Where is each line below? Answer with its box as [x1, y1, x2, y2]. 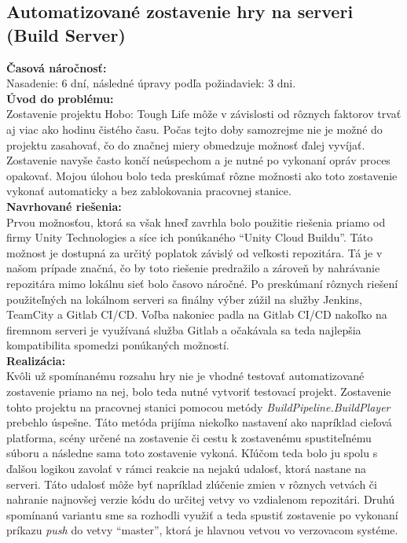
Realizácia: [6, 352, 66, 368]
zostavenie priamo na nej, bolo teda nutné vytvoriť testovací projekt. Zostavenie [6, 383, 391, 400]
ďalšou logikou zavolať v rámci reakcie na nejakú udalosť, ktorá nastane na [6, 460, 367, 477]
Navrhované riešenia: [6, 198, 122, 214]
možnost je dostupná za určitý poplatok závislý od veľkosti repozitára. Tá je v [6, 244, 383, 260]
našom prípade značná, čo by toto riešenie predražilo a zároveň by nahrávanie [6, 260, 380, 276]
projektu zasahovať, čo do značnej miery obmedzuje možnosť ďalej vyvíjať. [6, 136, 365, 153]
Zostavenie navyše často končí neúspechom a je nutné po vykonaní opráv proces [6, 152, 390, 168]
